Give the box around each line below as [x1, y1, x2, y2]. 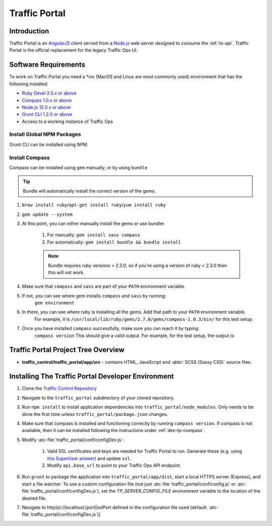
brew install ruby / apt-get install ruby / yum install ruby [22, 202, 166, 208]
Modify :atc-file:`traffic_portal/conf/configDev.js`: [22, 437, 124, 443]
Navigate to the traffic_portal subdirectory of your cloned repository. [22, 395, 175, 401]
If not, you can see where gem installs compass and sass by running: [22, 293, 166, 299]
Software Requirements [9, 61, 86, 69]
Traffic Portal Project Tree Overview [9, 346, 124, 354]
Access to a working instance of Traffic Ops [22, 118, 113, 124]
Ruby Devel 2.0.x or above [22, 90, 77, 96]
